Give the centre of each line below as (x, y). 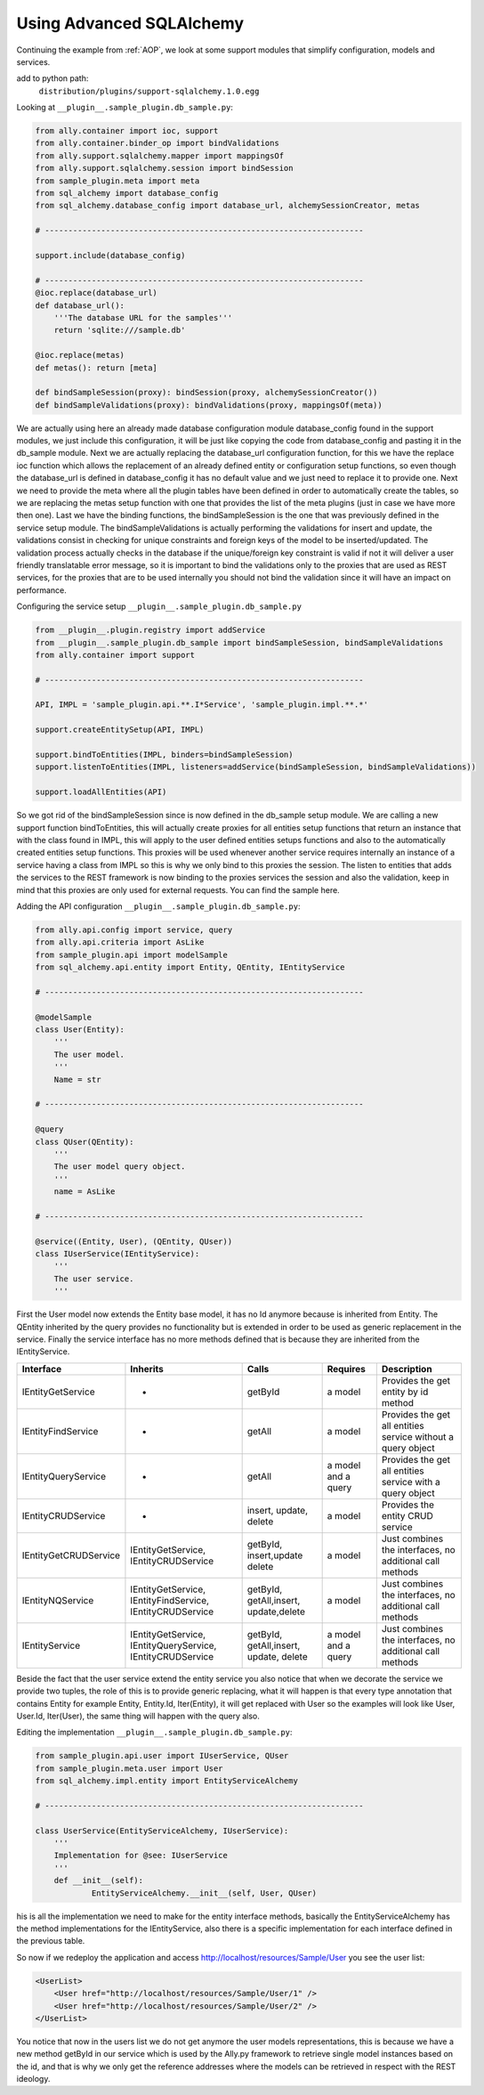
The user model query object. (120, 1167)
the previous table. (51, 1941)
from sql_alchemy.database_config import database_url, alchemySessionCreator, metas (227, 206)
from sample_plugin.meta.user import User (129, 1768)
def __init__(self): (99, 1880)
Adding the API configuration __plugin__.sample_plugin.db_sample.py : (158, 906)
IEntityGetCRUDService (71, 1555)
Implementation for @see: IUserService (141, 1855)
